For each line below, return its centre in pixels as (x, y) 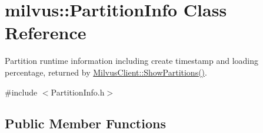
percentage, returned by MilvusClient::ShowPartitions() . (106, 72)
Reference (46, 33)
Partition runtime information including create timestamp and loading (131, 61)
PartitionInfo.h (78, 92)
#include (21, 92)
